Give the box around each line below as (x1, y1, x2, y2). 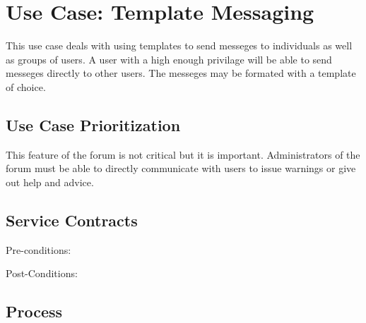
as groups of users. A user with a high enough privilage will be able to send (6, 51, 332, 66)
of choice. (6, 79, 46, 94)
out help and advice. (6, 174, 94, 189)
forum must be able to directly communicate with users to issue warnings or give (6, 161, 356, 176)
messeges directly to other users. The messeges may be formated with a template (6, 66, 356, 80)
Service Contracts (6, 209, 138, 231)
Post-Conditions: (6, 266, 78, 281)
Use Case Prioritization (6, 114, 181, 135)
